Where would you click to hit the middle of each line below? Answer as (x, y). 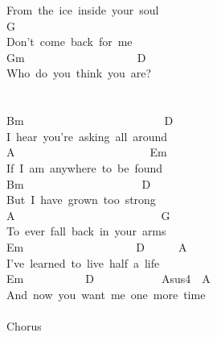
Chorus (24, 325)
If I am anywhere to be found (85, 167)
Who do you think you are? (79, 73)
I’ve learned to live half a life (83, 262)
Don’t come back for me (70, 42)
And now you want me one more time (106, 294)
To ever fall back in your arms (86, 231)
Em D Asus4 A (108, 279)
